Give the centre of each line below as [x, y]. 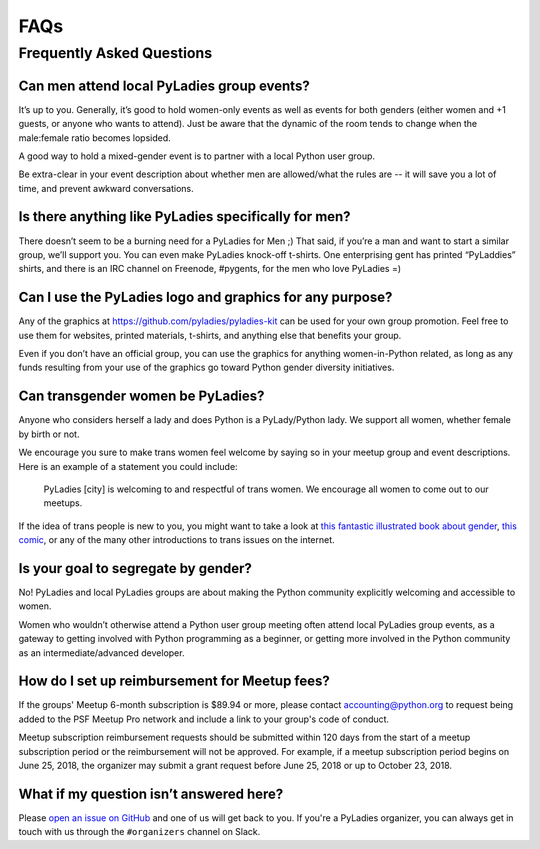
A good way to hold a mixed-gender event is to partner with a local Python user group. [196, 156]
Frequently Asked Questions [115, 53]
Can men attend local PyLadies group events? [164, 85]
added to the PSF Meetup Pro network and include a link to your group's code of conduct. [204, 719]
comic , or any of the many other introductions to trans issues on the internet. [176, 540]
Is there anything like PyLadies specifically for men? [184, 216]
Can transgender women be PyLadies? [141, 396]
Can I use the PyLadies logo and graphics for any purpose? [205, 297]
